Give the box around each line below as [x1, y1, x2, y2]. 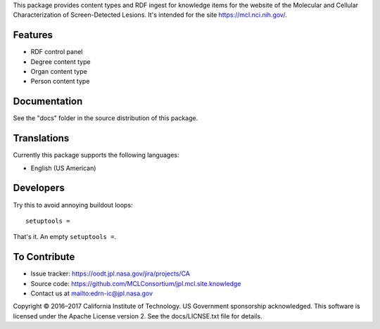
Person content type [30, 77, 90, 86]
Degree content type [30, 57, 91, 66]
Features [13, 29, 53, 41]
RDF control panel [30, 48, 83, 56]
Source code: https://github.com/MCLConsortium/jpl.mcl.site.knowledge [30, 279, 241, 288]
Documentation [13, 96, 83, 108]
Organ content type [30, 67, 87, 76]
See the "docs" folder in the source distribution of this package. [13, 114, 198, 122]
